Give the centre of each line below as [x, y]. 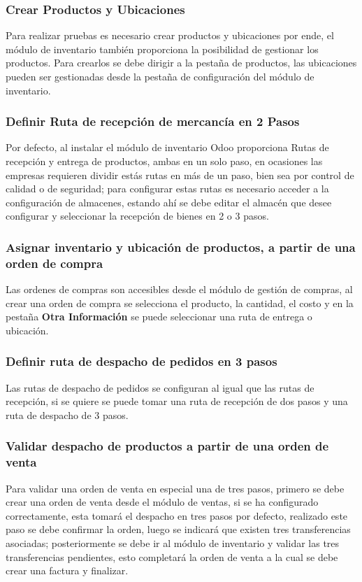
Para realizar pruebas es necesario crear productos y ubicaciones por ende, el [170, 35]
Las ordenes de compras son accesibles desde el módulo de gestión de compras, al [179, 289]
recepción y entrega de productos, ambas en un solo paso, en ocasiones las [164, 161]
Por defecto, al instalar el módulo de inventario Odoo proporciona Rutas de [167, 147]
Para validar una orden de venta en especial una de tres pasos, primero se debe [175, 488]
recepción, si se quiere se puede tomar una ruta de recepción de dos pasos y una [177, 401]
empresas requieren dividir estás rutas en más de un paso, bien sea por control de [180, 175]
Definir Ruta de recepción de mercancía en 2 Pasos [153, 121]
